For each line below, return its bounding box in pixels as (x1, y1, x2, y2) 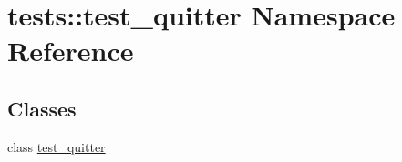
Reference (7, 32, 134, 69)
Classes (7, 94, 77, 122)
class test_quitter (7, 137, 106, 156)
